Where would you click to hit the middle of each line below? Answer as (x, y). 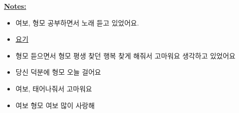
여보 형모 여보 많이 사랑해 (55, 105)
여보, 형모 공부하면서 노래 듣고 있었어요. (77, 22)
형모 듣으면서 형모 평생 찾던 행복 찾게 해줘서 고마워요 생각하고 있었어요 (125, 55)
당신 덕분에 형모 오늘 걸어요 (58, 72)
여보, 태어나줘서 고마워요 (54, 88)
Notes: (15, 6)
